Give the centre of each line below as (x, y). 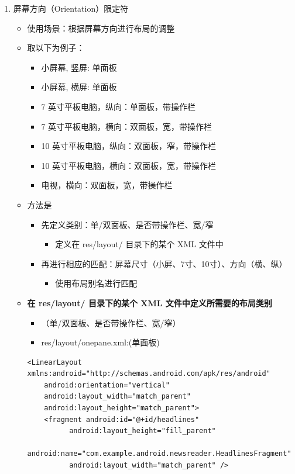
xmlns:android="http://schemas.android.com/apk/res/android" (149, 374)
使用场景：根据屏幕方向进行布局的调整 (101, 28)
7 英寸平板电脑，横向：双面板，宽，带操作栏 (127, 126)
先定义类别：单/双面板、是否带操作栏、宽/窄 (127, 224)
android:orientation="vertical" (107, 385)
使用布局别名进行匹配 (96, 283)
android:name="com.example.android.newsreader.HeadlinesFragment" (159, 454)
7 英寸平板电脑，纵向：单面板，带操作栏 (119, 106)
